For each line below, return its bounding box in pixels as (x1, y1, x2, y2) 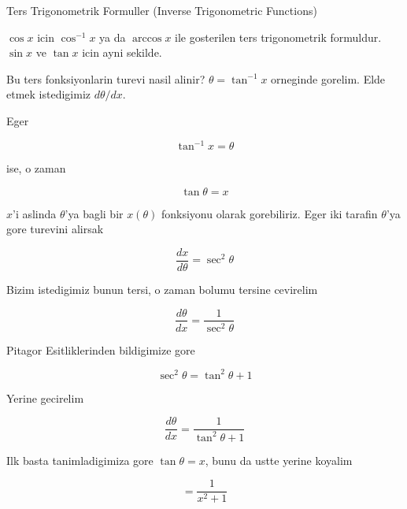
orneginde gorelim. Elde (271, 70, 386, 87)
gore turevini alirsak (6, 221, 104, 237)
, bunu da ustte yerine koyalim (205, 451, 353, 468)
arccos (132, 32, 162, 44)
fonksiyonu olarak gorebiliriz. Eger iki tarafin (161, 205, 378, 221)
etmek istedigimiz (6, 86, 91, 102)
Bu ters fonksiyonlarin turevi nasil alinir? (6, 70, 205, 87)
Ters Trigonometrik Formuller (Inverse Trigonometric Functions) (6, 2, 317, 18)
